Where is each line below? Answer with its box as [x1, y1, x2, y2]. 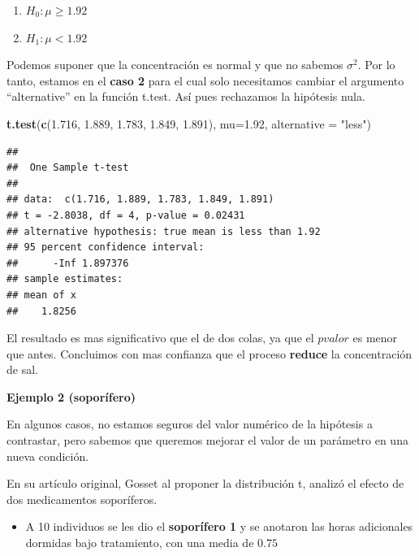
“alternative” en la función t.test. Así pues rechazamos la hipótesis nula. [6, 88, 365, 105]
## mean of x [6, 289, 76, 301]
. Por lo [357, 56, 395, 73]
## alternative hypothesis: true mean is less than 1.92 [6, 225, 321, 237]
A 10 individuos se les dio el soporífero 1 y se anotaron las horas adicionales [25, 518, 413, 535]
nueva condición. [6, 447, 89, 464]
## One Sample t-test [6, 162, 129, 174]
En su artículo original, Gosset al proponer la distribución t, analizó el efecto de [6, 475, 404, 492]
